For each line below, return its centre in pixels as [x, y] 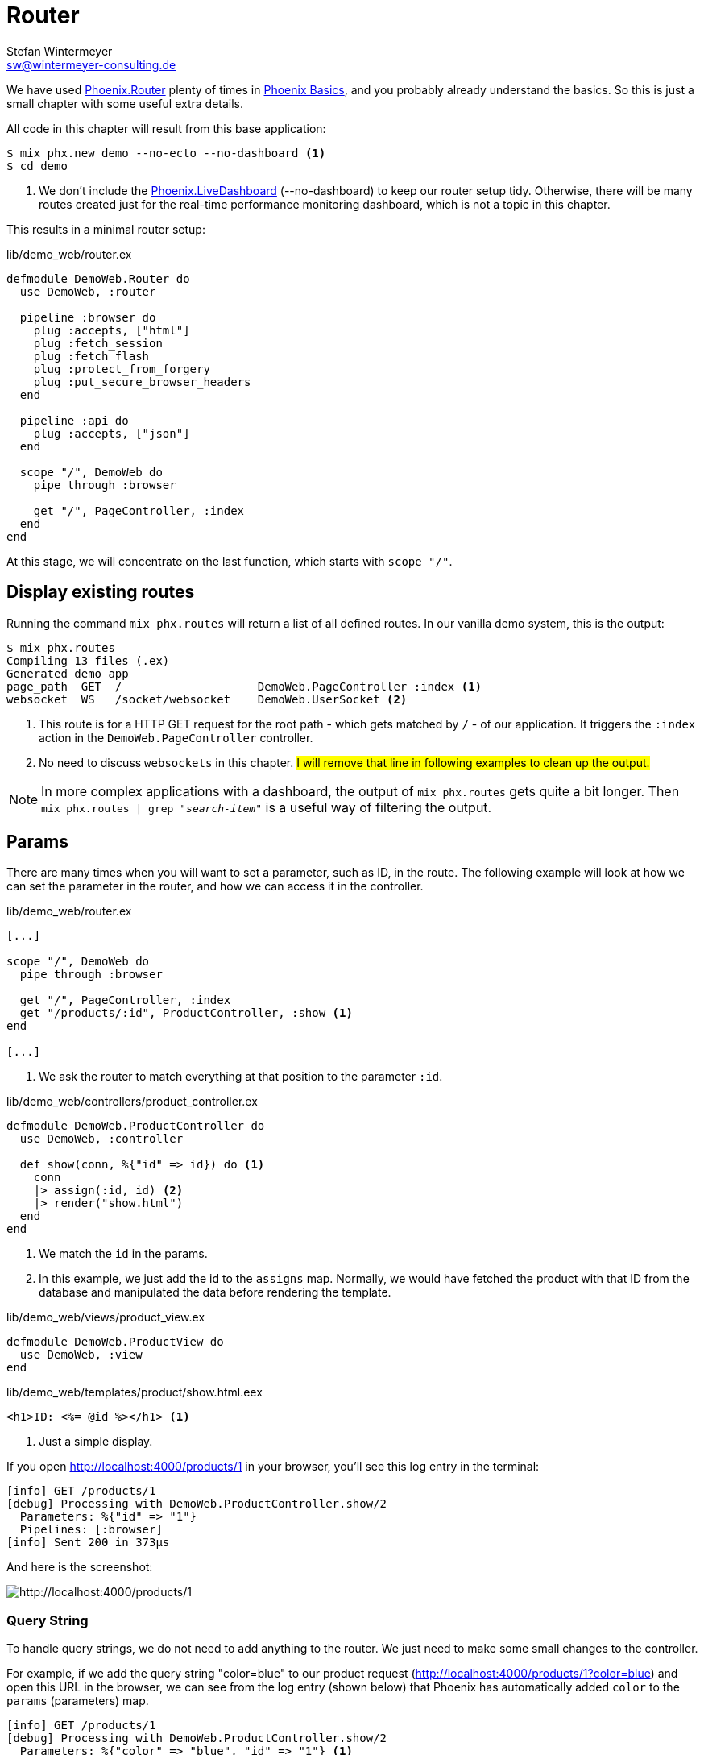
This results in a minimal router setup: [106, 229]
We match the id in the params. [123, 1254]
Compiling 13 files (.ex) [88, 660]
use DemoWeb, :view [81, 1355]
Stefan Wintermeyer [60, 51]
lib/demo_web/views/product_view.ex [106, 1317]
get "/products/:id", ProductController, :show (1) [186, 1013]
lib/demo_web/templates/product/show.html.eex [135, 1392]
